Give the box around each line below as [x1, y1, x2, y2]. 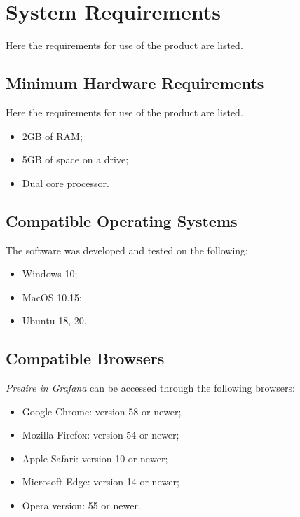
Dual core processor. [22, 175, 109, 190]
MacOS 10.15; [22, 289, 82, 304]
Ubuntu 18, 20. [22, 313, 87, 328]
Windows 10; [22, 266, 78, 281]
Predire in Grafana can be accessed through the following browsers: [6, 380, 295, 395]
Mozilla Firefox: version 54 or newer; [22, 427, 179, 442]
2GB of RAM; [22, 128, 83, 143]
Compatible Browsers [6, 347, 165, 369]
